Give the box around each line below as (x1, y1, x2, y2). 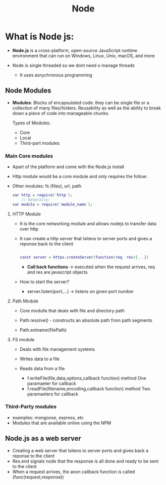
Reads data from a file (19, 365, 65, 371)
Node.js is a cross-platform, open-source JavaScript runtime (12, 47, 138, 53)
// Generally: (21, 197, 51, 202)
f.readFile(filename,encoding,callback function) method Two (27, 386, 151, 391)
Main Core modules (5, 152, 54, 159)
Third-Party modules (5, 403, 57, 410)
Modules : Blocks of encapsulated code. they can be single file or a (12, 99, 150, 105)
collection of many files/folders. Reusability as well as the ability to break (12, 105, 161, 111)
